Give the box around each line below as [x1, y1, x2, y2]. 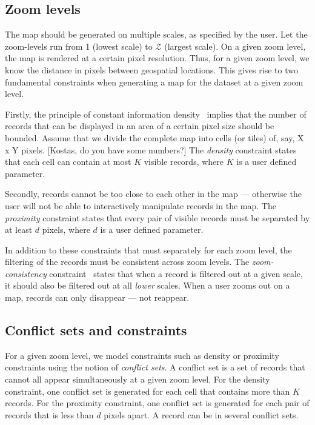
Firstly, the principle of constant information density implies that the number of [5, 107, 307, 120]
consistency [5, 267, 47, 279]
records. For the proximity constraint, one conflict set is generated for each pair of [5, 397, 310, 409]
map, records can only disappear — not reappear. [5, 291, 190, 304]
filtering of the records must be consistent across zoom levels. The [5, 255, 250, 268]
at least [5, 223, 33, 236]
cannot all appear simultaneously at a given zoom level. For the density [5, 373, 270, 386]
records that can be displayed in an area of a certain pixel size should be [5, 119, 274, 132]
